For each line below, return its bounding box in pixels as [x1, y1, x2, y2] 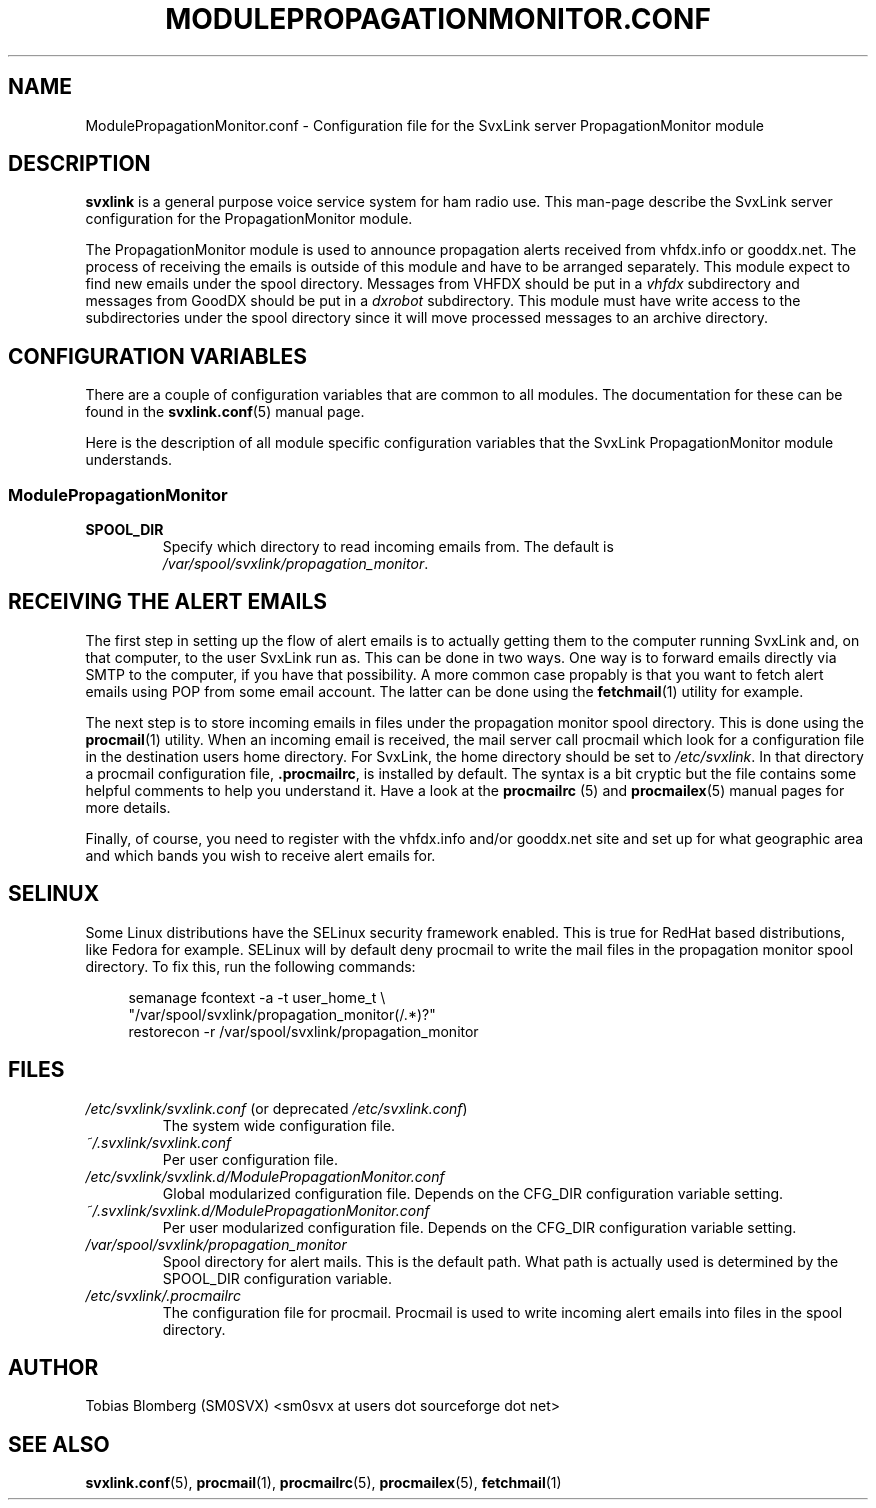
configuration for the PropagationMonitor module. [85, 210, 413, 228]
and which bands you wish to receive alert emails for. [85, 846, 436, 864]
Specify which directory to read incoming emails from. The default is [162, 538, 614, 556]
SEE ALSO [8, 1431, 110, 1457]
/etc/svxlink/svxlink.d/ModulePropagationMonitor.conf [85, 1167, 445, 1185]
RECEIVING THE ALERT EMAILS [8, 589, 328, 615]
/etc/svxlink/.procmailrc [85, 1286, 241, 1304]
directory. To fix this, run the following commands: [85, 957, 416, 975]
